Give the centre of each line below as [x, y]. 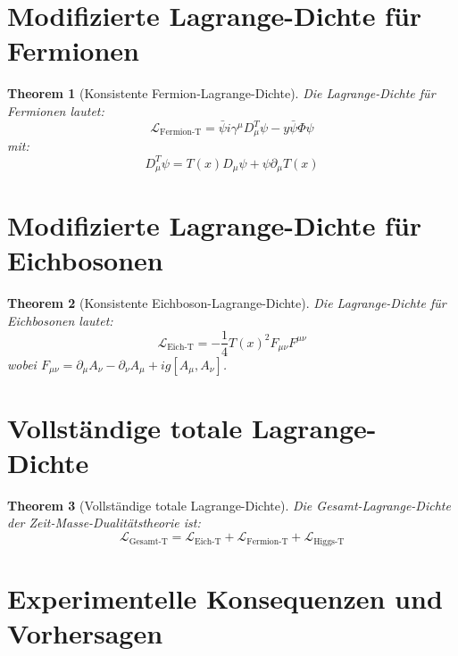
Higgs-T [329, 541]
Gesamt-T [148, 541]
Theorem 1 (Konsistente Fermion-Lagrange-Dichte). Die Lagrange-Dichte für [221, 93]
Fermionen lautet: [56, 110]
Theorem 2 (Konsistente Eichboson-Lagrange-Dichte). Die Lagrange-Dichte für [227, 303]
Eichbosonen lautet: [60, 320]
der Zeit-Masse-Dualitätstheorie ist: [104, 523]
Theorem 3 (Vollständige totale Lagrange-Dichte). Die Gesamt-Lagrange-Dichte [229, 505]
